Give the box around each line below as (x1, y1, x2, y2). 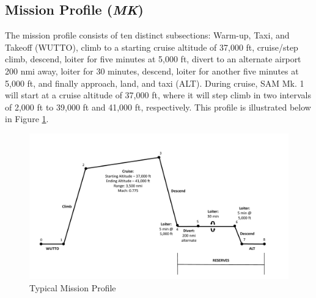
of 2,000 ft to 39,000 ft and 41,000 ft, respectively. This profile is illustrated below (5, 100, 311, 113)
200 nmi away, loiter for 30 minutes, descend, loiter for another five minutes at (5, 64, 299, 77)
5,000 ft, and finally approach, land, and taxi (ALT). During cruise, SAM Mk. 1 (5, 76, 304, 89)
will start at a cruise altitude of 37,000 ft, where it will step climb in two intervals (5, 89, 311, 101)
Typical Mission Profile (29, 282, 116, 294)
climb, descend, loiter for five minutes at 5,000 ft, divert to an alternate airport (5, 53, 301, 65)
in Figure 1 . (5, 112, 49, 125)
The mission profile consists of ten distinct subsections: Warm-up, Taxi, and (5, 29, 290, 42)
